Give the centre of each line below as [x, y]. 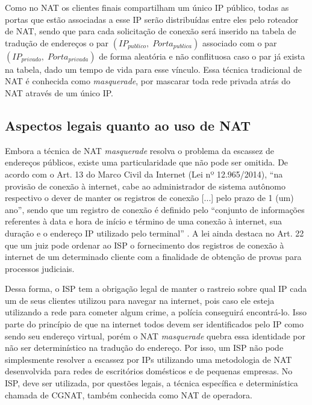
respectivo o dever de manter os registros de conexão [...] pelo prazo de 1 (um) [149, 198]
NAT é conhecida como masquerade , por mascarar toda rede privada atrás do [148, 81]
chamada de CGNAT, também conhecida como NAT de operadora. [129, 394]
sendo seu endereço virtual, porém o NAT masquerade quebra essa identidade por [155, 335]
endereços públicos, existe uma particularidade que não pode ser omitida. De [147, 162]
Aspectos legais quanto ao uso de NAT [128, 125]
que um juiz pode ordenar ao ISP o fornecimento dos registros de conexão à [145, 245]
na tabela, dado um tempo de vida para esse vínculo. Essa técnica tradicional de [153, 69]
